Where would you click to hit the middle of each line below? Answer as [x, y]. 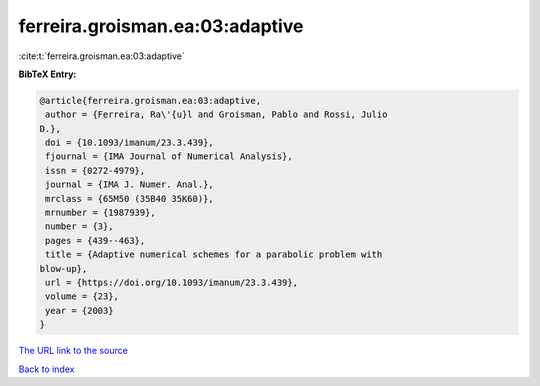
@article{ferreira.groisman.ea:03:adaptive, [150, 100]
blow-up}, [63, 268]
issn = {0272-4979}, [95, 170]
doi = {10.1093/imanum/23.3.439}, [129, 143]
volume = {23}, [82, 296]
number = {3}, [79, 226]
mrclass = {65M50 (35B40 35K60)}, [129, 198]
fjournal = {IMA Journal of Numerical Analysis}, [169, 156]
